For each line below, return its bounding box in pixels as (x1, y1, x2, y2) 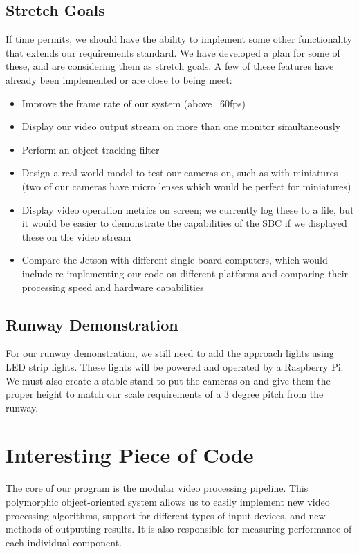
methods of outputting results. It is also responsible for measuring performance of (6, 521, 352, 536)
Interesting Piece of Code (6, 441, 254, 469)
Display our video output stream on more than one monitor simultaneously (21, 119, 341, 133)
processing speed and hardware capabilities (21, 279, 204, 294)
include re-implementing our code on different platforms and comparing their (21, 266, 349, 280)
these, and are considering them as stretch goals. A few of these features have (6, 59, 334, 73)
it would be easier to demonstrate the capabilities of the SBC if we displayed (21, 216, 347, 230)
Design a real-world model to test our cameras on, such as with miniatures (21, 165, 338, 180)
